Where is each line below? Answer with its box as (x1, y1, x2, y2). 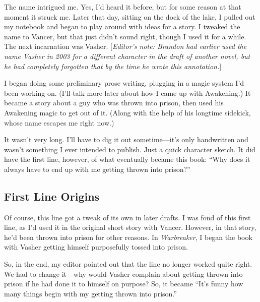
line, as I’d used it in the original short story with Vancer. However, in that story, (4, 222, 256, 232)
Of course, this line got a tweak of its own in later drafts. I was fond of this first (4, 212, 251, 222)
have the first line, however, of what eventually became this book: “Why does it (4, 154, 250, 164)
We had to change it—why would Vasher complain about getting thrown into (4, 268, 243, 279)
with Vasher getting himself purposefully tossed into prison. (4, 241, 188, 252)
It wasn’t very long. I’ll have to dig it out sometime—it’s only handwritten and (4, 134, 248, 145)
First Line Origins (4, 188, 100, 204)
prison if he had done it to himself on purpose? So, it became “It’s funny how (4, 278, 243, 289)
